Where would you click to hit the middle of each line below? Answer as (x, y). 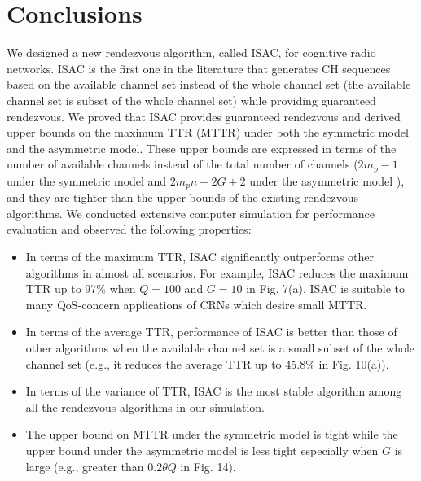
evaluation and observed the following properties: (129, 229)
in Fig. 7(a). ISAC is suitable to (325, 289)
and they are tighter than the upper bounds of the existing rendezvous (183, 197)
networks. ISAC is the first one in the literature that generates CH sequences (199, 68)
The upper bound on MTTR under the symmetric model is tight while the (212, 434)
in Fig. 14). (208, 466)
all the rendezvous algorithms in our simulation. (145, 407)
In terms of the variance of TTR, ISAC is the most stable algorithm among (214, 391)
